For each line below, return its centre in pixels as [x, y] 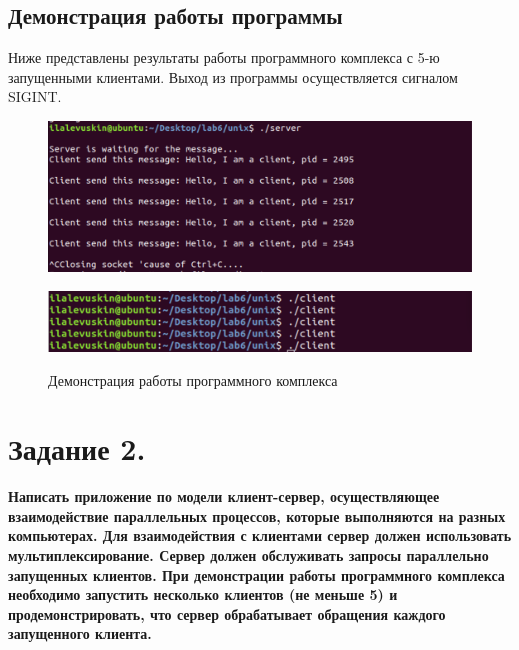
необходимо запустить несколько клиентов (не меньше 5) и [203, 594]
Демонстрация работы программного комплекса [193, 379]
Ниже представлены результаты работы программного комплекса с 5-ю [224, 57]
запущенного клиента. [80, 633]
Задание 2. [77, 448]
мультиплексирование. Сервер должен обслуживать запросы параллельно [248, 555]
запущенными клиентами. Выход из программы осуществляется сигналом [233, 76]
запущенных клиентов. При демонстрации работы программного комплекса [256, 574]
